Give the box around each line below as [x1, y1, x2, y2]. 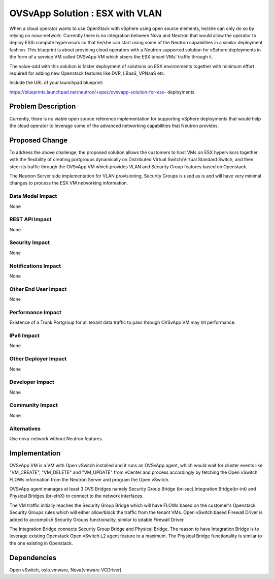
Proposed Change [9, 136, 68, 144]
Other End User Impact [9, 285, 67, 292]
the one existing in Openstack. [9, 540, 73, 546]
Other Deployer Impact [9, 355, 67, 362]
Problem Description [9, 102, 76, 111]
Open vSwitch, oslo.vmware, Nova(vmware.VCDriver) [9, 567, 122, 573]
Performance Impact [9, 309, 62, 316]
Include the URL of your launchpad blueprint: [9, 79, 104, 86]
